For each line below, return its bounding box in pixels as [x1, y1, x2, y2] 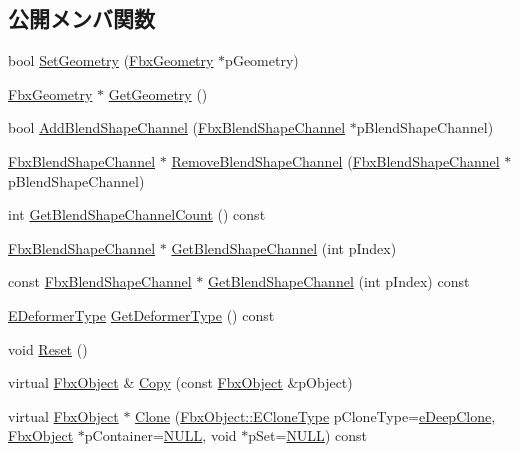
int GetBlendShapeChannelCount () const [8, 204, 266, 225]
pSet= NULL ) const [248, 425, 367, 446]
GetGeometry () [108, 83, 208, 104]
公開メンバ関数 [8, 3, 155, 34]
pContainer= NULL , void [84, 425, 237, 446]
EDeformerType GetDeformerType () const [8, 304, 275, 325]
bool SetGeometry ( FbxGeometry [8, 50, 214, 71]
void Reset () [8, 338, 88, 359]
